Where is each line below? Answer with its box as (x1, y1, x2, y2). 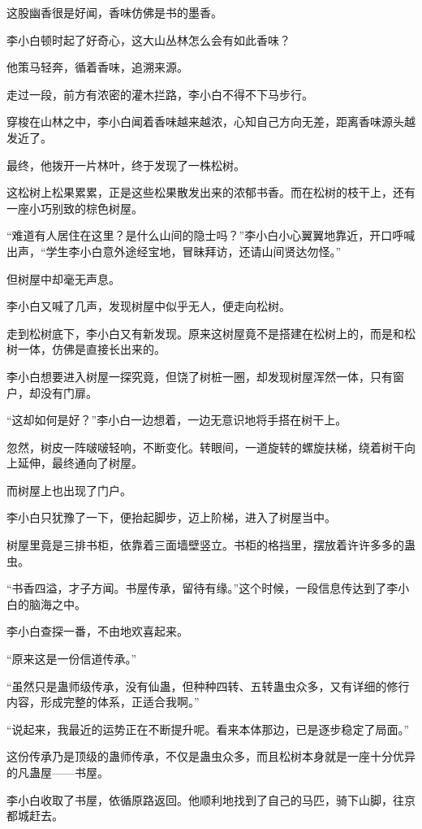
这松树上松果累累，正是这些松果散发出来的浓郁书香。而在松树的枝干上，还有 (6, 184, 416, 201)
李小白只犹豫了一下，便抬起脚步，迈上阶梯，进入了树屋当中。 (6, 509, 336, 526)
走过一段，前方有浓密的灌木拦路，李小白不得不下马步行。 (6, 85, 313, 102)
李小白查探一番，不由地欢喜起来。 (6, 623, 188, 640)
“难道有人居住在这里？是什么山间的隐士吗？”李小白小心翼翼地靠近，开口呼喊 (6, 227, 416, 244)
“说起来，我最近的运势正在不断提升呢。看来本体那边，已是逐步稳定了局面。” (6, 720, 410, 737)
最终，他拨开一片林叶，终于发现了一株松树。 (6, 156, 245, 173)
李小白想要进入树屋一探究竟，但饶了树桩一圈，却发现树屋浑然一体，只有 (6, 367, 393, 384)
